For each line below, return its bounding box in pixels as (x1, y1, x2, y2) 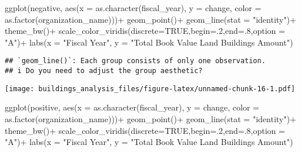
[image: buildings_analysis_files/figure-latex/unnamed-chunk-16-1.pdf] (5, 84, 295, 93)
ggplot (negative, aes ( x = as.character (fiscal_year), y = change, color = (5, 2, 262, 13)
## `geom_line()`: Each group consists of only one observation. (5, 57, 266, 65)
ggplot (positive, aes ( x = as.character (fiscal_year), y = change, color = (5, 101, 259, 113)
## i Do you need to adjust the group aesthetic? (5, 67, 203, 75)
